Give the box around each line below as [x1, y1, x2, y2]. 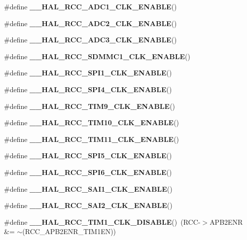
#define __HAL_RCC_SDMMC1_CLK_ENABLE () [4, 51, 190, 61]
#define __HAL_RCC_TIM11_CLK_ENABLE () [4, 134, 179, 144]
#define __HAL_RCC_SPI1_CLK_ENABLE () [4, 68, 172, 78]
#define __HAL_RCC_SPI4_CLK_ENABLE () [4, 84, 172, 94]
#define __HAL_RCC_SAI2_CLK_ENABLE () [4, 200, 173, 210]
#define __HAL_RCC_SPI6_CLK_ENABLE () [4, 167, 172, 177]
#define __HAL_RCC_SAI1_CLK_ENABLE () [4, 183, 173, 194]
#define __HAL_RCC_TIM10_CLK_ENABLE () [4, 117, 179, 128]
